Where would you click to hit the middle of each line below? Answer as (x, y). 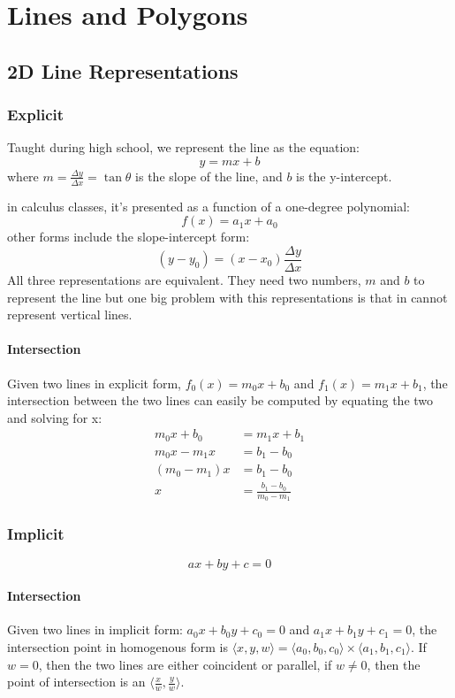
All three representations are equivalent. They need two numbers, (184, 280)
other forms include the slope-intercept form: (129, 237)
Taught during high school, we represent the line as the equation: (183, 147)
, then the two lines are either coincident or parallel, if (185, 664)
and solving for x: (55, 417)
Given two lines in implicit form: (95, 629)
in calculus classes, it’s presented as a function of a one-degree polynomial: (209, 206)
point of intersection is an (76, 682)
